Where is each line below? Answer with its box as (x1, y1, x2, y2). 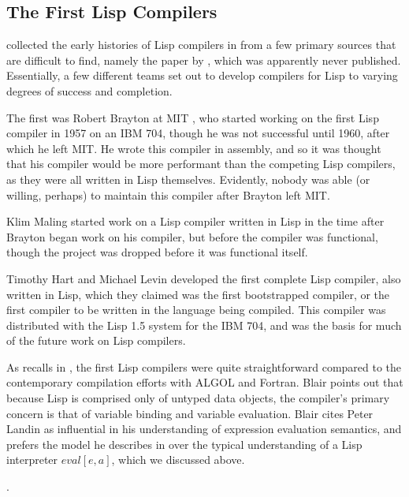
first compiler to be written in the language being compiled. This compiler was (6, 301, 386, 318)
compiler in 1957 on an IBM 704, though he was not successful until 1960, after (6, 125, 390, 141)
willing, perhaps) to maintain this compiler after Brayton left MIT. (6, 186, 330, 203)
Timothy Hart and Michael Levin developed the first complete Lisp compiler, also (6, 270, 401, 286)
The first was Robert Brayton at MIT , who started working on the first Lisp (6, 109, 379, 125)
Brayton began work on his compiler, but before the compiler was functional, (6, 228, 378, 245)
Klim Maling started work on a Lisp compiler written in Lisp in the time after (6, 213, 385, 230)
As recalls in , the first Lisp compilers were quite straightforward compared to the (6, 358, 402, 375)
